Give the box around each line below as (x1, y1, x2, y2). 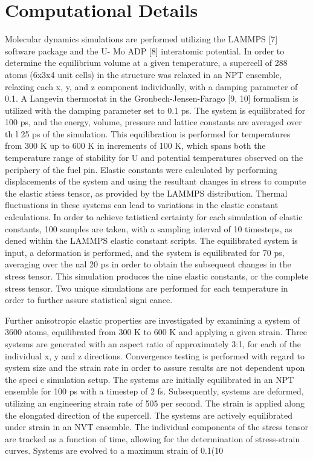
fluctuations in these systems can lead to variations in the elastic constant (5, 198, 279, 211)
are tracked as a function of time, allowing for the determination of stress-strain (5, 432, 300, 445)
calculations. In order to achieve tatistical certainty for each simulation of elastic (5, 211, 303, 223)
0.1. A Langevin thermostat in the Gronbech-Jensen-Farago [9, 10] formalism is (5, 92, 298, 105)
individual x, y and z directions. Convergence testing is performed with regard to (5, 349, 305, 362)
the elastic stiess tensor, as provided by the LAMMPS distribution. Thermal (5, 186, 288, 199)
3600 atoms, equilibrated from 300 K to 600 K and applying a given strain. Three (5, 325, 308, 338)
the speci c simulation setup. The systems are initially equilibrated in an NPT (5, 373, 294, 385)
